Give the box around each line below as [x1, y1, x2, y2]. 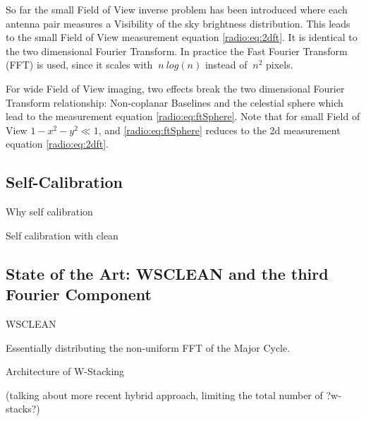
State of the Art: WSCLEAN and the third [6, 262, 329, 284]
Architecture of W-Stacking [6, 364, 125, 379]
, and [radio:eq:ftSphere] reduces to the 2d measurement [98, 122, 341, 137]
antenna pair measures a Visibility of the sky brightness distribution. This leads [6, 16, 350, 30]
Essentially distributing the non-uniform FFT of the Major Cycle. [6, 340, 291, 355]
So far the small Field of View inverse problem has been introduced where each [6, 2, 348, 16]
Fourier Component [6, 283, 152, 305]
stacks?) [6, 401, 40, 416]
